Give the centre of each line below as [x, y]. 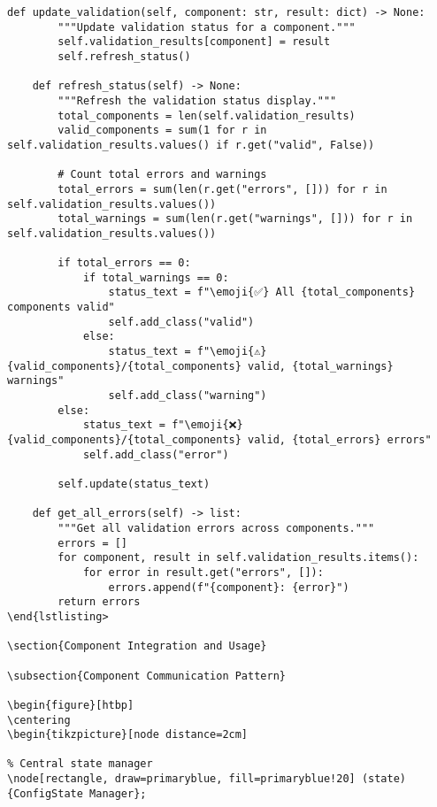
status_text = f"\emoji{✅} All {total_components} [262, 292]
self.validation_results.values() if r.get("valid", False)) [191, 145]
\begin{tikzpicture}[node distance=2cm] [128, 735]
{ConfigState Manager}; [77, 793]
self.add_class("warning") [188, 396]
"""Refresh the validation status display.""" [197, 100]
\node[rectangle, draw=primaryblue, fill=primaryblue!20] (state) [207, 779]
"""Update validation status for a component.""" [207, 27]
